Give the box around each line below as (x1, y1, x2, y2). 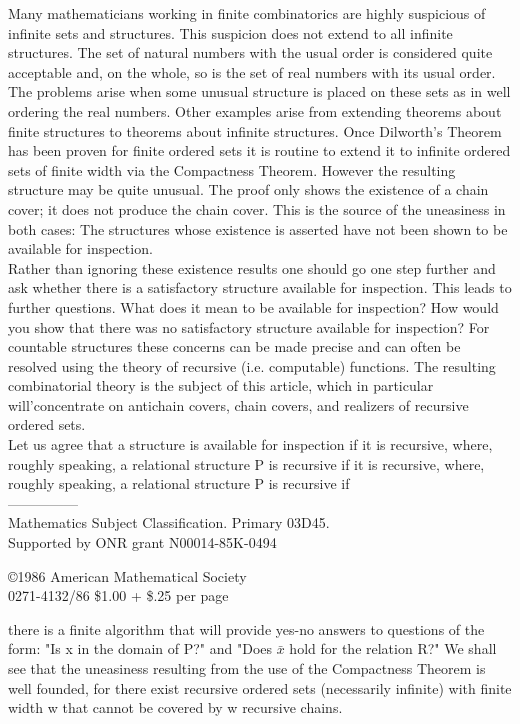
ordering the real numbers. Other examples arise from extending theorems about (8, 100, 502, 121)
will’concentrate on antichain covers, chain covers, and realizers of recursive (8, 394, 469, 415)
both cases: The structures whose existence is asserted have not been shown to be (8, 218, 508, 239)
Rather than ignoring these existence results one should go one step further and (8, 257, 496, 278)
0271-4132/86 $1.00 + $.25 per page (8, 585, 229, 606)
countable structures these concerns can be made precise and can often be (8, 336, 461, 357)
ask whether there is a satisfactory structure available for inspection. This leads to (8, 277, 512, 298)
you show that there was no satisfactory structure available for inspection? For (8, 316, 490, 337)
